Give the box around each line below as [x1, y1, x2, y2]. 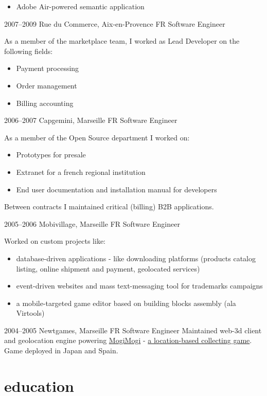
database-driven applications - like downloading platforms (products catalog [16, 253, 256, 263]
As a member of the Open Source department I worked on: [4, 132, 190, 142]
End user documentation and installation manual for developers [16, 184, 217, 194]
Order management [16, 80, 77, 91]
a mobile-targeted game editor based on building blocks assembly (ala [16, 297, 236, 308]
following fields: [4, 45, 53, 56]
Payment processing [16, 63, 79, 74]
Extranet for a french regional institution [16, 166, 146, 177]
